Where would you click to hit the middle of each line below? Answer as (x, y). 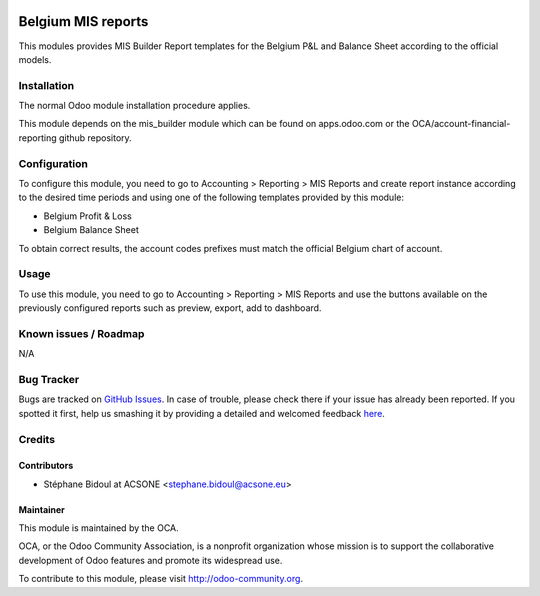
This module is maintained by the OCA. (98, 528)
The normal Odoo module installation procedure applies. (134, 106)
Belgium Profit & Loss (87, 216)
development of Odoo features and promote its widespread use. (150, 560)
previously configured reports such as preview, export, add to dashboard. (170, 308)
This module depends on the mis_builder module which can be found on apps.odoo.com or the (214, 124)
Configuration (53, 163)
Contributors (46, 466)
